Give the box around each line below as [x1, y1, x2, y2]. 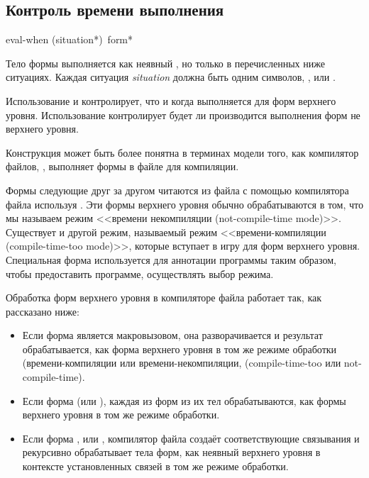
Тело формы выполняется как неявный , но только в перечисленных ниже [6, 55, 325, 70]
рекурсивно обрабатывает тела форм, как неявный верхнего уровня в [22, 445, 321, 460]
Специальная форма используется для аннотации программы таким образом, [6, 252, 336, 267]
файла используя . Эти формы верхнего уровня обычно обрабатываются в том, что [6, 196, 363, 211]
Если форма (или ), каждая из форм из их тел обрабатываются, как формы [22, 393, 346, 408]
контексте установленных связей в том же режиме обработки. [22, 459, 289, 474]
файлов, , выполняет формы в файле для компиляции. [6, 159, 239, 174]
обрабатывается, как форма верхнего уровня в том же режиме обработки [22, 341, 337, 356]
